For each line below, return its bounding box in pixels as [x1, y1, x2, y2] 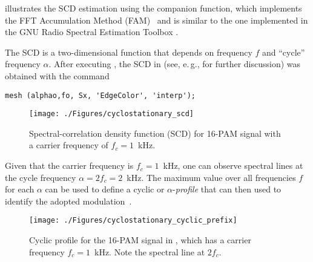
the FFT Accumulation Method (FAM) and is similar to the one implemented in [5, 13, 308, 26]
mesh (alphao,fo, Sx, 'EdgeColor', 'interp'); [5, 91, 196, 100]
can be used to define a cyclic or [45, 183, 165, 195]
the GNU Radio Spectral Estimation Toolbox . [5, 25, 179, 38]
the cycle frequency [5, 171, 76, 183]
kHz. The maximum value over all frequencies [127, 171, 296, 183]
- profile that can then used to [173, 183, 282, 195]
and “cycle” [262, 45, 305, 58]
